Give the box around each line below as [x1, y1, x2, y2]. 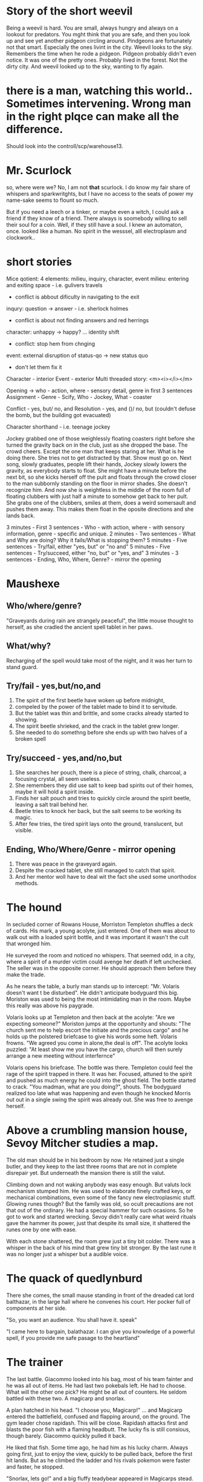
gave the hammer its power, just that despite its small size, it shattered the [6, 1219, 191, 1226]
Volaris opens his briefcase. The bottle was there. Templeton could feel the [6, 1064, 193, 1071]
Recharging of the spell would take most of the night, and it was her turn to [6, 657, 193, 664]
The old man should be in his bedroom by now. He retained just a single [6, 1156, 184, 1163]
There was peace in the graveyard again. [14, 860, 117, 867]
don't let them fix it [14, 363, 62, 370]
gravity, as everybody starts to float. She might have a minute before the [6, 467, 187, 474]
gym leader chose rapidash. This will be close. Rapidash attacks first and [6, 1419, 188, 1426]
